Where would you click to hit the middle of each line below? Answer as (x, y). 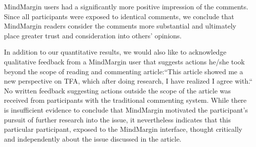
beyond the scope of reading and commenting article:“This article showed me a (124, 71)
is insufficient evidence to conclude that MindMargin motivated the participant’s (126, 109)
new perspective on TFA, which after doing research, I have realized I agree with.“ (128, 81)
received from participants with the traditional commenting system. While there (125, 100)
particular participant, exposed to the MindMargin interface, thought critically (123, 129)
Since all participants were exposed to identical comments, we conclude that (119, 16)
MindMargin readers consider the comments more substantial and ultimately (120, 26)
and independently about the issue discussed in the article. (93, 138)
